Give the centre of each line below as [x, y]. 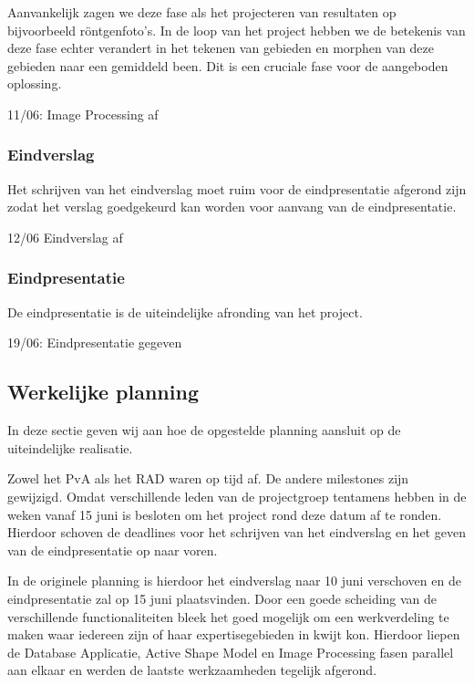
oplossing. [35, 83]
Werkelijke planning [103, 392]
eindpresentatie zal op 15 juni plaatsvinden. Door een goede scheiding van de [222, 598]
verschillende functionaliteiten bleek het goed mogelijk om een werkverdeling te [228, 616]
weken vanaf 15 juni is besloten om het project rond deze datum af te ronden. [225, 514]
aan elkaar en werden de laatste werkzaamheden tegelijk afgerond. [192, 670]
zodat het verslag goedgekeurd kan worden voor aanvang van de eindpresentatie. [232, 207]
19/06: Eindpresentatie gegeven [95, 342]
